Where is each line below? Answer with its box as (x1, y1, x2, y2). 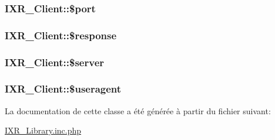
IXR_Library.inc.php (5, 124, 82, 136)
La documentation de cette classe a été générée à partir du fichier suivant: (5, 104, 271, 117)
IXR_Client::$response (5, 28, 117, 42)
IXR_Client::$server (5, 54, 105, 69)
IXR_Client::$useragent (5, 81, 122, 96)
